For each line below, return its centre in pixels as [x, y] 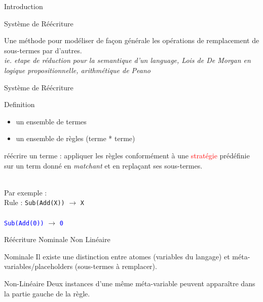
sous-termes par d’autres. [43, 50]
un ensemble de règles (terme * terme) [76, 138]
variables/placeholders [39, 266]
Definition [20, 104]
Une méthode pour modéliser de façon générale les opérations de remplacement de [132, 40]
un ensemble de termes [51, 121]
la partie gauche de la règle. [47, 293]
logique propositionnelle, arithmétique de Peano [77, 70]
